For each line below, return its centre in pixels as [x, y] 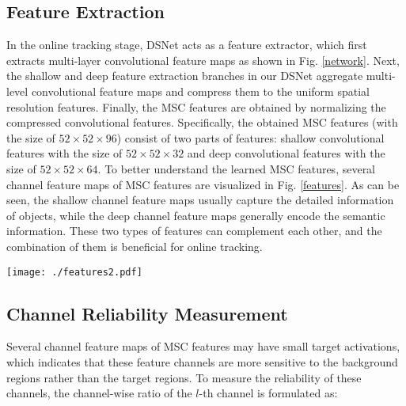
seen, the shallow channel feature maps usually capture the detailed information [200, 200]
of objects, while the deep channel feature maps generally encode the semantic [196, 215]
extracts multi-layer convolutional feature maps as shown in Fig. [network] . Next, [203, 60]
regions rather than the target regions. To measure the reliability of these [184, 377]
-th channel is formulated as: [268, 393]
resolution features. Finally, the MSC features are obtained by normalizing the [196, 106]
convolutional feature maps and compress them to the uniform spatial [200, 91]
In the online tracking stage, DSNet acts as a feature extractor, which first [187, 45]
